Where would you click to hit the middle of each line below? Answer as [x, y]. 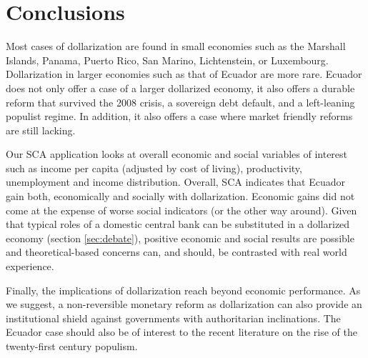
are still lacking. [41, 130]
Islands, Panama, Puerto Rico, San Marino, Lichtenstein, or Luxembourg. [167, 60]
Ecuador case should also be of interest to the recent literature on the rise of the [181, 332]
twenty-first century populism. [72, 346]
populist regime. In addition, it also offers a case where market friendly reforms [179, 116]
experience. [30, 266]
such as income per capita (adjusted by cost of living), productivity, [154, 168]
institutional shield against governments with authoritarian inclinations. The [173, 318]
